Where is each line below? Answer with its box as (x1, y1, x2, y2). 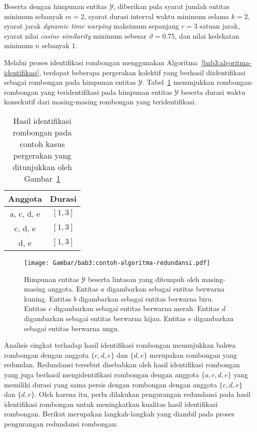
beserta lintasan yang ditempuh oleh (87, 273, 199, 284)
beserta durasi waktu (181, 86, 245, 97)
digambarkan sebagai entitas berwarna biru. (78, 293, 213, 304)
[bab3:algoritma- (201, 57, 251, 67)
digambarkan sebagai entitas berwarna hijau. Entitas (24, 313, 186, 323)
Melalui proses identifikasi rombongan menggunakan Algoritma (4, 57, 198, 67)
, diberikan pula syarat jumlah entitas (113, 1, 230, 11)
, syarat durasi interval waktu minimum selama (84, 11, 229, 21)
